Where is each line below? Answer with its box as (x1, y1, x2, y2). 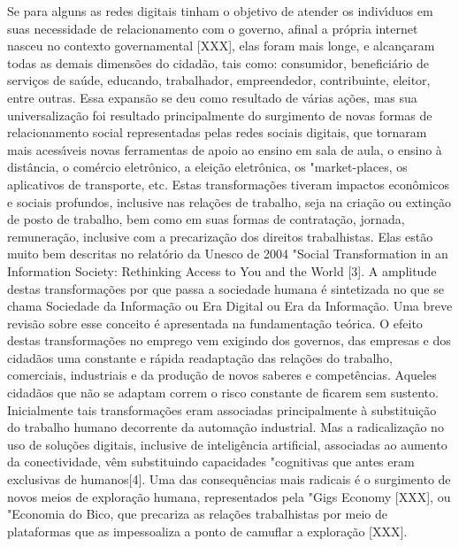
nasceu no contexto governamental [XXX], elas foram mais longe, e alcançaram (7, 36, 435, 55)
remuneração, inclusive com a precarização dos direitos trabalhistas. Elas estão (7, 227, 433, 245)
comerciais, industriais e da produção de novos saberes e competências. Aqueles (7, 366, 437, 384)
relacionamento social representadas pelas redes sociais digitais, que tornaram (7, 123, 427, 142)
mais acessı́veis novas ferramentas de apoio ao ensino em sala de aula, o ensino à (7, 140, 442, 158)
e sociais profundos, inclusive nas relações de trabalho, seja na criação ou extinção (7, 192, 451, 211)
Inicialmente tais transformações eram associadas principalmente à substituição (7, 400, 437, 419)
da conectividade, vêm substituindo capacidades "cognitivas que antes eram (7, 452, 415, 471)
